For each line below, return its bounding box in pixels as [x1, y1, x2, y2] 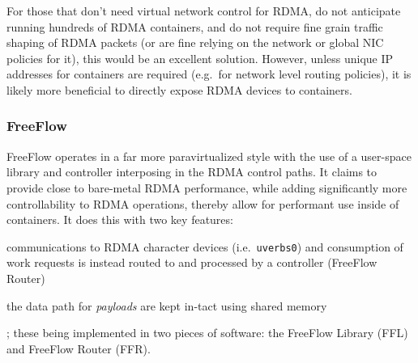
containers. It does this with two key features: [6, 211, 233, 228]
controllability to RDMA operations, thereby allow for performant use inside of [6, 195, 399, 212]
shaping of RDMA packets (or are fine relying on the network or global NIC [6, 34, 384, 51]
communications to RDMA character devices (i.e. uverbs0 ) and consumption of [6, 238, 403, 255]
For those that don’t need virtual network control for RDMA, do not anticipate [6, 2, 401, 19]
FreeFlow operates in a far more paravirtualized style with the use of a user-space [6, 147, 412, 164]
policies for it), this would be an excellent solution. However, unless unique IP [6, 49, 394, 66]
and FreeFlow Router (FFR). [6, 340, 151, 357]
